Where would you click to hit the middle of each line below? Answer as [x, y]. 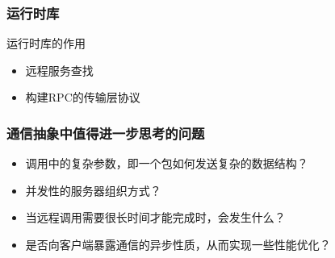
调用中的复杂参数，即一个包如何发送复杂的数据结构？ [167, 163]
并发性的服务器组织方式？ [93, 190]
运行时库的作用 [46, 43]
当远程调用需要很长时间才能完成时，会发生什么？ [155, 217]
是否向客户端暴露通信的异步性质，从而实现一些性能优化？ [178, 244]
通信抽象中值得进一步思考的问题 [106, 133]
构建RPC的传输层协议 [83, 97]
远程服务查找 [59, 70]
